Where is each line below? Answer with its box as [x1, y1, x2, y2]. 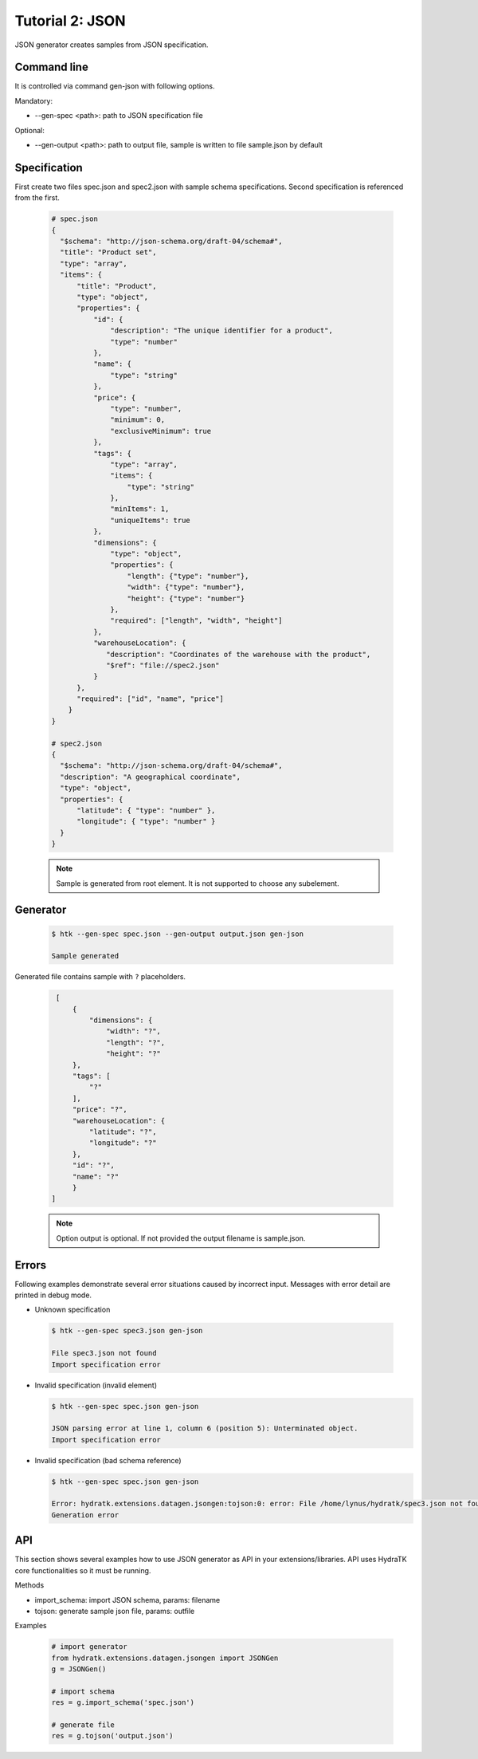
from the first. [14, 193, 60, 203]
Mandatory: [14, 96, 53, 105]
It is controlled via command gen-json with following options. [14, 81, 215, 91]
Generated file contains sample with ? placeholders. [14, 972, 186, 982]
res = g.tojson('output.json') [51, 1731, 174, 1741]
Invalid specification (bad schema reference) [34, 1455, 182, 1465]
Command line [14, 61, 89, 74]
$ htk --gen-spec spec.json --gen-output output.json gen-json [51, 929, 304, 939]
